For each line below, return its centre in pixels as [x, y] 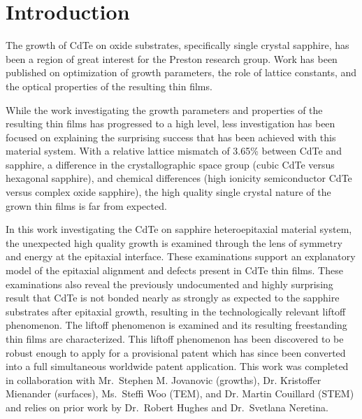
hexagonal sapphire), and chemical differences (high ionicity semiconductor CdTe [179, 178]
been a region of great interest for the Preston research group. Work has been [172, 58]
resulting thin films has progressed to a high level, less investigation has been [171, 123]
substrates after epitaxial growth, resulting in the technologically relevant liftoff [176, 311]
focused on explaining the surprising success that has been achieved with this [171, 137]
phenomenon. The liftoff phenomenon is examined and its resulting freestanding [176, 325]
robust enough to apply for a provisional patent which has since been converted [176, 352]
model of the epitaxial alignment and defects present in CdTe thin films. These [174, 270]
